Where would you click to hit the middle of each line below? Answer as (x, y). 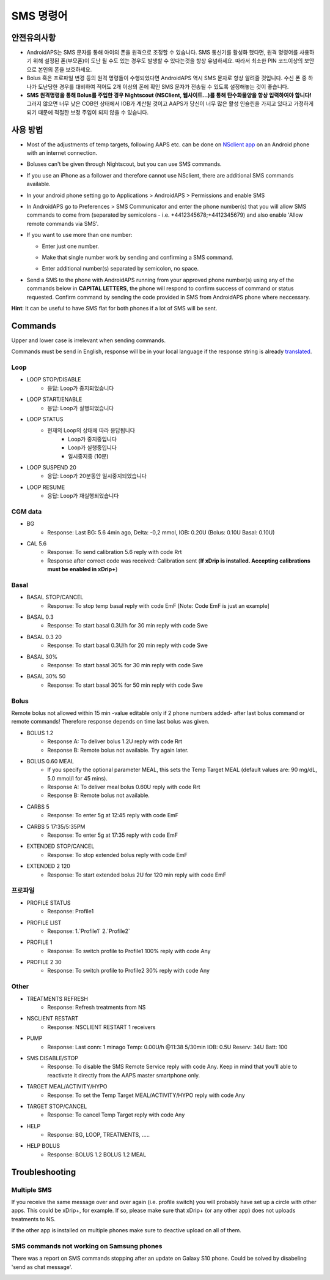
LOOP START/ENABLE (54, 399)
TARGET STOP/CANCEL (57, 1106)
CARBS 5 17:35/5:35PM (56, 826)
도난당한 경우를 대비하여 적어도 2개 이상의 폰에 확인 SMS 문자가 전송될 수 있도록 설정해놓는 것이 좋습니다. (163, 86)
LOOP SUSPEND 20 (51, 467)
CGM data (27, 511)
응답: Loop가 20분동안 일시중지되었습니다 (97, 476)
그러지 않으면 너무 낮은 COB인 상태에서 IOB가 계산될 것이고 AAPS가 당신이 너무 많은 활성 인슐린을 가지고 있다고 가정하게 (170, 103)
